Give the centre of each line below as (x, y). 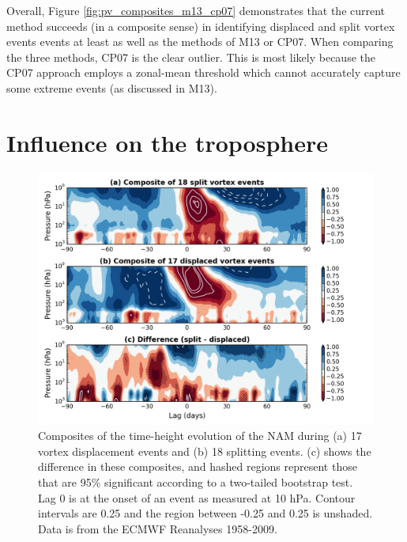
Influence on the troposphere (167, 142)
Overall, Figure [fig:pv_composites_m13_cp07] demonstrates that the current (196, 10)
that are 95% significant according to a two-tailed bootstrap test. (196, 482)
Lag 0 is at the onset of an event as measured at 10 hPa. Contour (197, 497)
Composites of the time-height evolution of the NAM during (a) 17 (200, 436)
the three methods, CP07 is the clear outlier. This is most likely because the (191, 57)
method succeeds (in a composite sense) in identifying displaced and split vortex (201, 26)
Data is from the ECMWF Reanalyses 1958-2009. (158, 528)
